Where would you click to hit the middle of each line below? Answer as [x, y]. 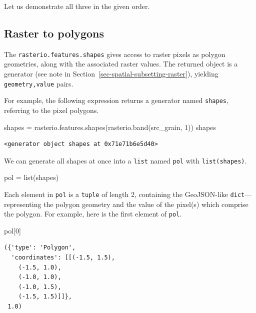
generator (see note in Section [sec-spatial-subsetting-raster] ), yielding [111, 74]
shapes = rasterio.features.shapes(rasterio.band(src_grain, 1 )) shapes [110, 127]
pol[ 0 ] [12, 230]
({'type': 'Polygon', [40, 248]
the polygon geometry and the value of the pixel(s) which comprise [146, 204]
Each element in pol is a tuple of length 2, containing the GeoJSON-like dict [124, 194]
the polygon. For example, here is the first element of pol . [93, 214]
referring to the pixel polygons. [51, 110]
